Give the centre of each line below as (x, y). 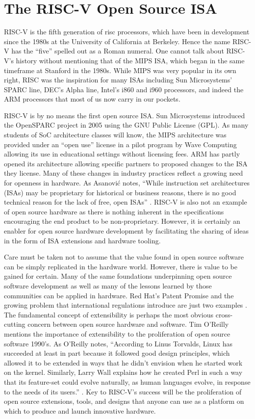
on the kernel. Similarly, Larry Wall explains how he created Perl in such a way (123, 372)
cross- (224, 314)
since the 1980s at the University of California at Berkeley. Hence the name (117, 41)
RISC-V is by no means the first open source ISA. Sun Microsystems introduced (125, 115)
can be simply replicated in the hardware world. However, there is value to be (121, 266)
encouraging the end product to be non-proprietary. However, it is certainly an (122, 221)
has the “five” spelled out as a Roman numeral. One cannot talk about (118, 51)
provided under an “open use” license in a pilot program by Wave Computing (120, 144)
